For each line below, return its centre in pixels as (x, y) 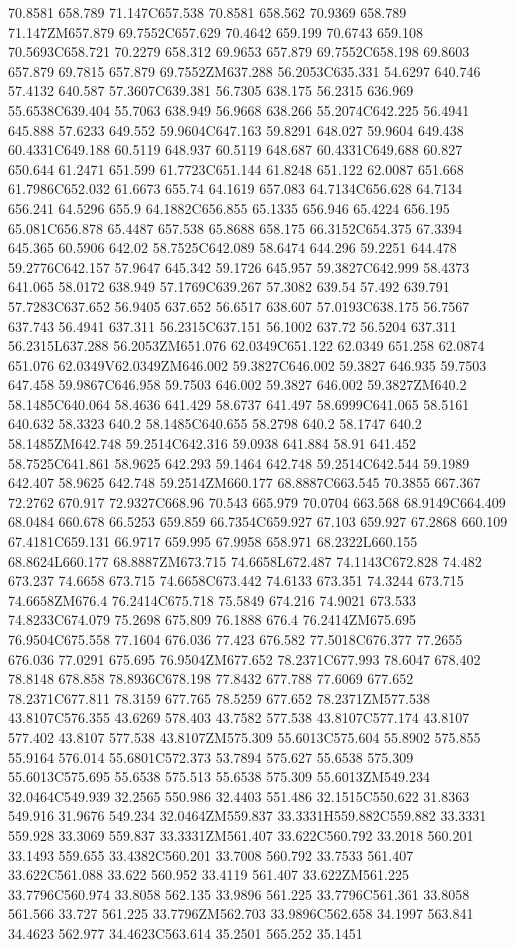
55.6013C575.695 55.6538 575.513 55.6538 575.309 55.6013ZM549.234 (219, 776)
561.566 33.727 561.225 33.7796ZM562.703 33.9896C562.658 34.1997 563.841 (241, 913)
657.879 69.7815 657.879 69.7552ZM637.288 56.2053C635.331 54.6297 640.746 (244, 70)
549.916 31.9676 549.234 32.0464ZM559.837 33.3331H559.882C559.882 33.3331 (247, 815)
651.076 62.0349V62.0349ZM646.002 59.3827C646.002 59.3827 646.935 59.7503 (247, 364)
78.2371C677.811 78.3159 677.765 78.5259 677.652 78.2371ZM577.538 (219, 697)
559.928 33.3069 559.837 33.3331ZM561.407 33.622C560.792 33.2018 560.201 (241, 834)
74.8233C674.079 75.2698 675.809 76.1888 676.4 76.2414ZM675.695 (212, 619)
